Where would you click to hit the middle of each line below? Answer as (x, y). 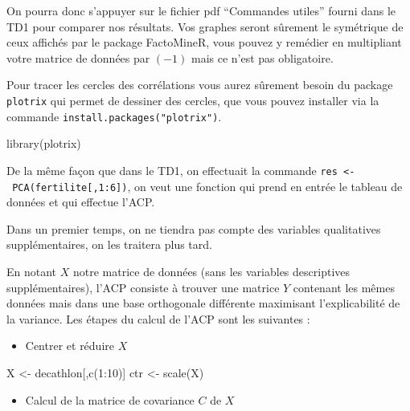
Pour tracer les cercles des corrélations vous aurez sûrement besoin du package (200, 85)
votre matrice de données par (78, 57)
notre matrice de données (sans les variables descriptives (211, 271)
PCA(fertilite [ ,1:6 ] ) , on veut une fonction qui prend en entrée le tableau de (207, 186)
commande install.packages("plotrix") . (114, 116)
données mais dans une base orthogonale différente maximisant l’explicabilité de (203, 303)
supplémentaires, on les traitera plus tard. (109, 244)
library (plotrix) (44, 143)
